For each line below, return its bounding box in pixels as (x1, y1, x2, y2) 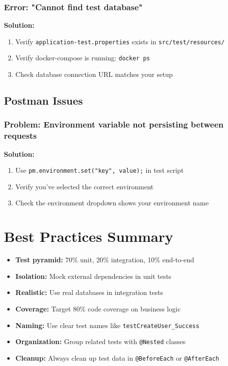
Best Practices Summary (4, 226, 174, 246)
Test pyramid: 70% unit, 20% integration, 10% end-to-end (15, 255, 194, 265)
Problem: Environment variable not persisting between (4, 118, 224, 130)
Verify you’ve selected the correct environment (15, 181, 154, 191)
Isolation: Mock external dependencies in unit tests (15, 271, 172, 281)
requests (4, 129, 37, 142)
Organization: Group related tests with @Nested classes (15, 336, 186, 347)
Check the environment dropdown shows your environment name (15, 198, 209, 208)
